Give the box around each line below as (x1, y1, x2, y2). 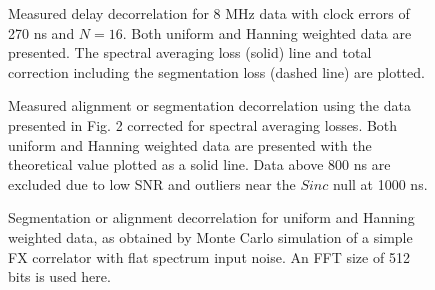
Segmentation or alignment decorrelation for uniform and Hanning (8, 207, 415, 228)
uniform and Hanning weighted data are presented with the (8, 134, 372, 155)
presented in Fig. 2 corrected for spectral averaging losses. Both (8, 114, 398, 135)
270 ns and (8, 22, 75, 43)
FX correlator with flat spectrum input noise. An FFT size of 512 (8, 246, 410, 267)
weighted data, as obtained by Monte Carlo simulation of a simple (8, 226, 413, 247)
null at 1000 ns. (332, 173, 428, 194)
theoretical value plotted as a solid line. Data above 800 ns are (8, 154, 391, 175)
